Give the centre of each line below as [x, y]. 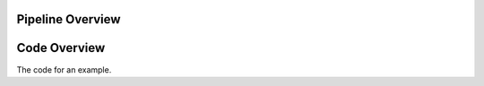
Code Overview [61, 48]
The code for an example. [64, 69]
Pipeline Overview [69, 19]
